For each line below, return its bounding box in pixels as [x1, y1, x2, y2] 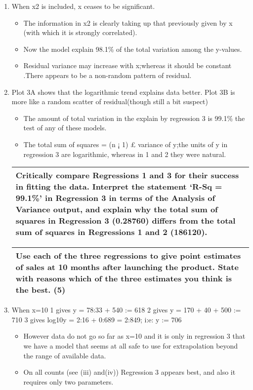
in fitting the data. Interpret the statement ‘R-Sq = [15, 181, 222, 193]
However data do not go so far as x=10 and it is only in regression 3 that [23, 331, 246, 341]
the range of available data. [23, 350, 106, 360]
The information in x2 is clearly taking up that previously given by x [23, 17, 233, 28]
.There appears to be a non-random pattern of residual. [23, 70, 192, 80]
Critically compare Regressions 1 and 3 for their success [15, 169, 239, 181]
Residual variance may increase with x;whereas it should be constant [23, 60, 232, 71]
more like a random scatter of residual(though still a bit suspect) [11, 96, 209, 107]
